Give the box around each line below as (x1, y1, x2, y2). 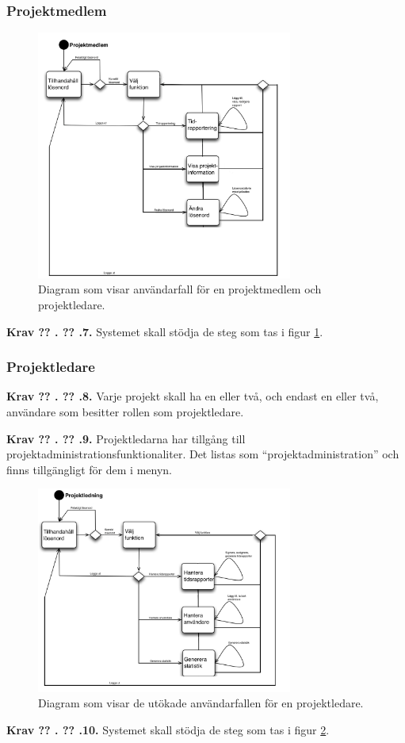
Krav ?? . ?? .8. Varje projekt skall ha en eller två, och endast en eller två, (6, 388, 379, 404)
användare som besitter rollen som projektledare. (6, 404, 244, 420)
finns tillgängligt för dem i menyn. (6, 461, 172, 477)
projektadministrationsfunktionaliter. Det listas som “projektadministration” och (6, 446, 399, 462)
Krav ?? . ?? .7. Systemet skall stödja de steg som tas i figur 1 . (6, 323, 323, 339)
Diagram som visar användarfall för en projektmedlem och (38, 281, 322, 297)
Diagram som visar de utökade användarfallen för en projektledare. (38, 695, 364, 711)
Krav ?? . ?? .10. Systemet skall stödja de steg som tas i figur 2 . (6, 722, 330, 738)
